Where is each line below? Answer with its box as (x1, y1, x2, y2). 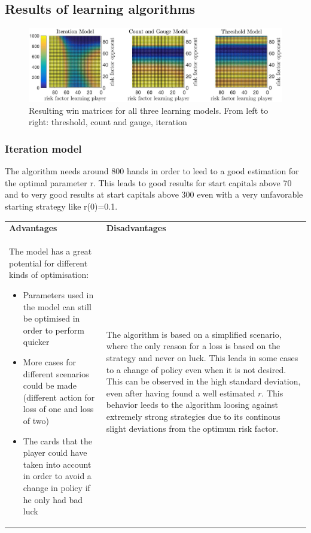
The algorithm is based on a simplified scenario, (106, 328, 282, 340)
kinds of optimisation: (9, 268, 89, 281)
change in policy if (23, 481, 90, 493)
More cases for (23, 356, 76, 368)
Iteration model (5, 141, 82, 156)
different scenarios (23, 367, 89, 380)
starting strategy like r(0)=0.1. (5, 200, 118, 213)
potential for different (9, 256, 88, 269)
